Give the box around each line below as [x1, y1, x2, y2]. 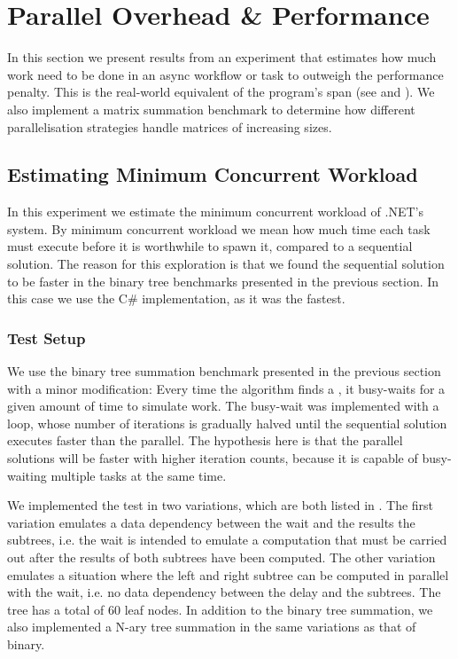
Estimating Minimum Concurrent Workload [7, 161, 418, 188]
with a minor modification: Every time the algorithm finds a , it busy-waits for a [7, 379, 446, 397]
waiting [7, 466, 47, 484]
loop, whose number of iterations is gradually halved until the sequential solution [7, 413, 447, 432]
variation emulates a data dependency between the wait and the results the [7, 513, 415, 531]
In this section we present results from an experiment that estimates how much [7, 48, 437, 67]
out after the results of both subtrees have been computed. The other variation [7, 548, 436, 567]
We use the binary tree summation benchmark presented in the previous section [7, 362, 441, 380]
